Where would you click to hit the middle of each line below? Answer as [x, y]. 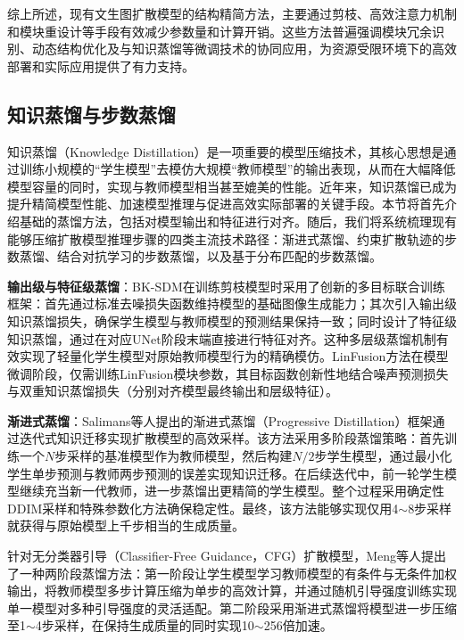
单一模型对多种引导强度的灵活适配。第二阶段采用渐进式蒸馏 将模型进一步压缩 [232, 607]
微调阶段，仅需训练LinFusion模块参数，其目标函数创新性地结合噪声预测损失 [228, 373]
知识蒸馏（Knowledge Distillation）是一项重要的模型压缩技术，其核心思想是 [226, 151]
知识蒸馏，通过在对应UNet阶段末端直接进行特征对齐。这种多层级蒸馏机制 [222, 338]
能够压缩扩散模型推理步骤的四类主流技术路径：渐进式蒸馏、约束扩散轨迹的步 [232, 238]
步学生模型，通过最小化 [383, 456]
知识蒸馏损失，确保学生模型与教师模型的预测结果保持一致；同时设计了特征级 [232, 320]
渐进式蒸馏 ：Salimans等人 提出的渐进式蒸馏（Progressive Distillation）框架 [220, 420]
